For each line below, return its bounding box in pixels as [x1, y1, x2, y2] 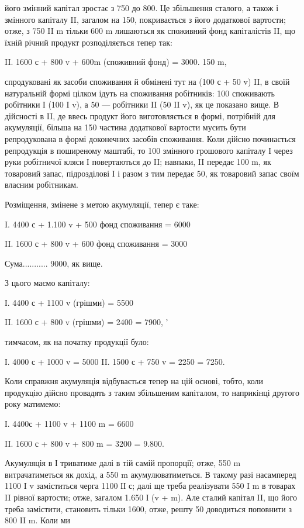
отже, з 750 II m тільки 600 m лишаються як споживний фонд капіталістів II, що [5, 25, 295, 37]
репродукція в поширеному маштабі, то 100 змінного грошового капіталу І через [5, 144, 293, 156]
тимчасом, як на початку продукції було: [5, 336, 149, 348]
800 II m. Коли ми [5, 514, 70, 526]
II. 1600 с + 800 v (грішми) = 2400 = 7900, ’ [5, 316, 168, 328]
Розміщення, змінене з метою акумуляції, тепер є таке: [5, 198, 199, 210]
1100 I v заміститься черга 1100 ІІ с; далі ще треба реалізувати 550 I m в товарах [5, 479, 296, 492]
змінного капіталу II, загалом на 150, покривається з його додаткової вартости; [5, 13, 286, 25]
